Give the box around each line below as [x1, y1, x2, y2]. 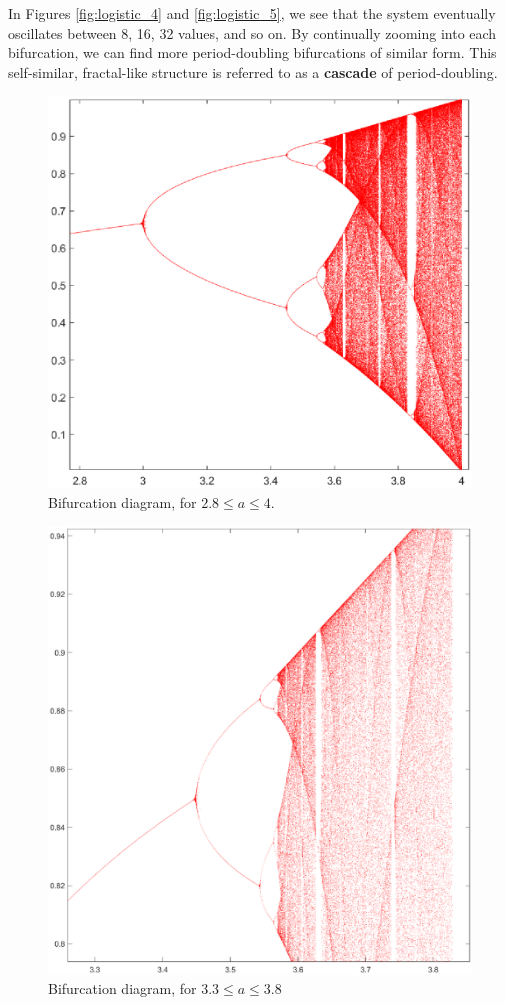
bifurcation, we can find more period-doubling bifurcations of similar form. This [8, 42, 497, 63]
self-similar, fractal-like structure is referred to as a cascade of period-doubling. [8, 61, 498, 82]
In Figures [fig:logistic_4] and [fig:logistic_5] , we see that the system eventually [8, 3, 496, 23]
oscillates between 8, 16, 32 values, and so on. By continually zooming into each [8, 22, 497, 43]
